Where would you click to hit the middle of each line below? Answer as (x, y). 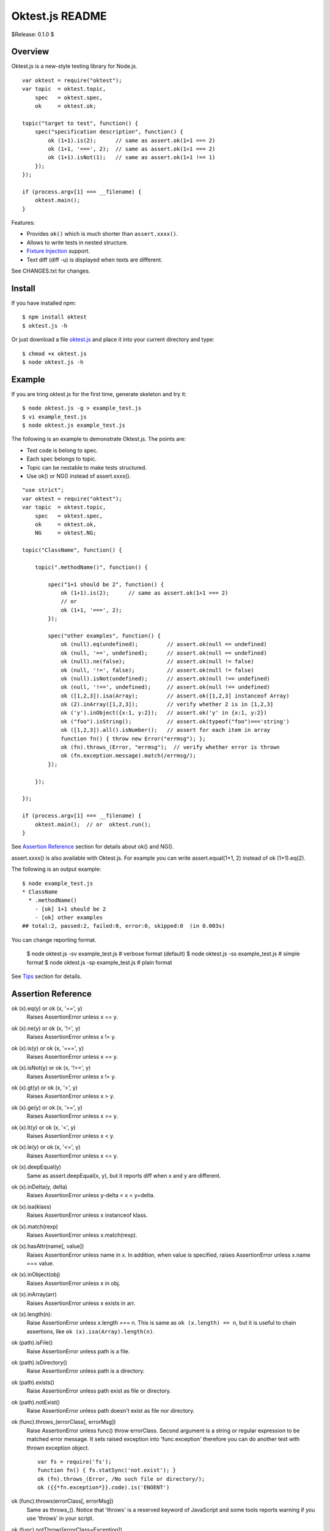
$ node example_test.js (58, 883)
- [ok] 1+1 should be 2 (70, 909)
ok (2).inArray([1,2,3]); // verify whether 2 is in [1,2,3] (167, 705)
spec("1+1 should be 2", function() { (106, 584)
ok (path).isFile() (32, 1343)
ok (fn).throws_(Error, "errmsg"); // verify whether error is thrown (170, 747)
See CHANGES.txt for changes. (51, 271)
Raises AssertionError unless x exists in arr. (81, 1303)
